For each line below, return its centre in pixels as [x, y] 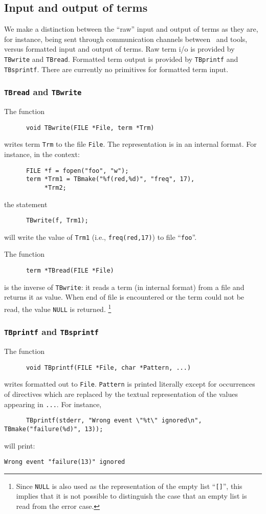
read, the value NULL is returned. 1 [58, 308]
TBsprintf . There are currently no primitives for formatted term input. [116, 69]
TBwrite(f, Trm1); [57, 221]
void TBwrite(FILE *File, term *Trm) [90, 128]
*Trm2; [55, 187]
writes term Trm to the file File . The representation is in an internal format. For [130, 144]
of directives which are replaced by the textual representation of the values [121, 394]
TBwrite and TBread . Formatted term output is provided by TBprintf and [121, 59]
